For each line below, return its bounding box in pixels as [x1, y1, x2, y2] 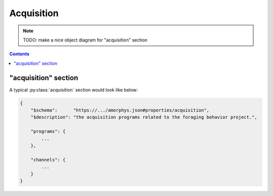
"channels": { [30, 157, 66, 163]
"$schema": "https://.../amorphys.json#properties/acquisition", [30, 108, 210, 113]
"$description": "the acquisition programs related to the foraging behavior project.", [30, 114, 257, 120]
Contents [9, 51, 30, 57]
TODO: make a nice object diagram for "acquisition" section [23, 37, 148, 43]
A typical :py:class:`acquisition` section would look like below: [9, 86, 139, 93]
